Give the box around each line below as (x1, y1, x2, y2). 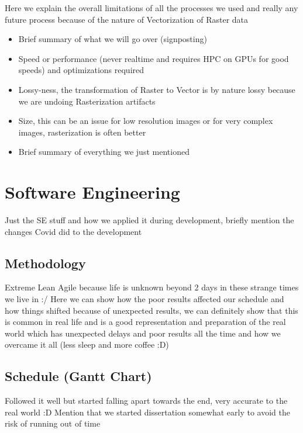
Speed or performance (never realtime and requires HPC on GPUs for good (18, 52, 289, 64)
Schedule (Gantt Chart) (5, 367, 152, 385)
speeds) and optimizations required (18, 64, 144, 76)
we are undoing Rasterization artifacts (18, 95, 156, 107)
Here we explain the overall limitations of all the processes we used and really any (5, 2, 298, 13)
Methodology (5, 254, 86, 272)
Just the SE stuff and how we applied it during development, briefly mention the (5, 214, 294, 226)
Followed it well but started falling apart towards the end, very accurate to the (5, 394, 288, 407)
